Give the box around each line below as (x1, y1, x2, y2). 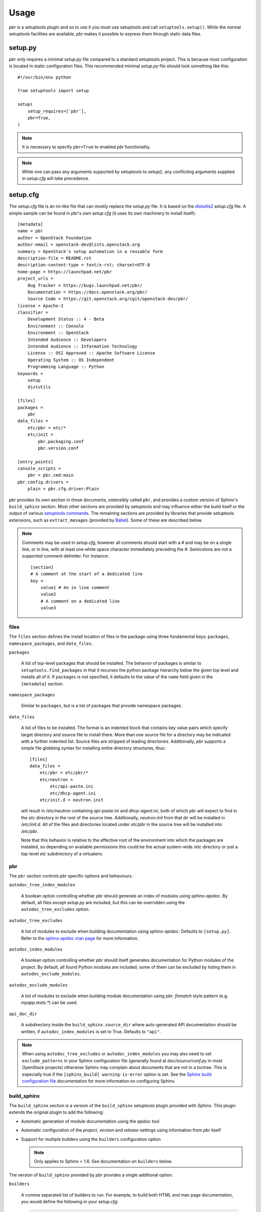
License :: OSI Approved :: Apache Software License (27, 351, 156, 356)
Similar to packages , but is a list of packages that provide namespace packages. (21, 703, 182, 709)
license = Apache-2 (17, 303, 64, 308)
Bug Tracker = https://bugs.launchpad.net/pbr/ (27, 283, 143, 288)
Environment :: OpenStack (27, 330, 89, 335)
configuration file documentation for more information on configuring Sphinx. (22, 1078, 176, 1084)
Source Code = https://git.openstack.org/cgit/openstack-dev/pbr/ (27, 296, 188, 302)
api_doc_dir (9, 1011, 37, 1017)
